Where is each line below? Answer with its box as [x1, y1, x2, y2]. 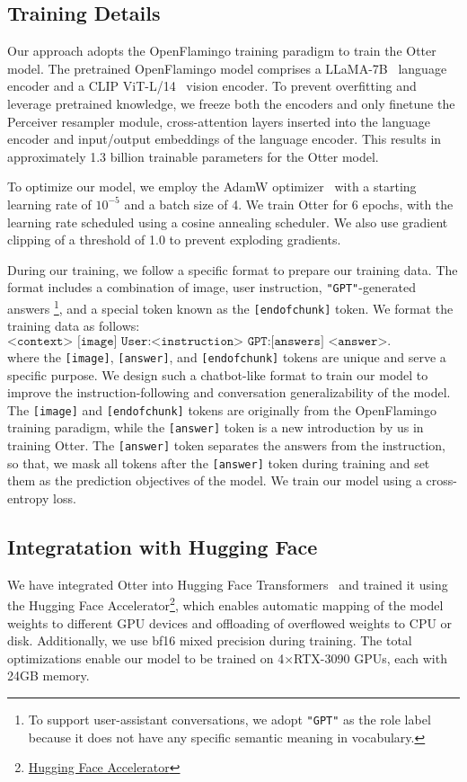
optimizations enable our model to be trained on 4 [7, 648, 285, 667]
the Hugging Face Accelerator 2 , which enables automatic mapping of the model [7, 593, 444, 614]
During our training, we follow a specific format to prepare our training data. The [7, 260, 458, 279]
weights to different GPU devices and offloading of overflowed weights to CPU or [7, 613, 453, 632]
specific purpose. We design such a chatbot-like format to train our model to [7, 365, 428, 384]
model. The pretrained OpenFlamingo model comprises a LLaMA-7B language [7, 58, 447, 77]
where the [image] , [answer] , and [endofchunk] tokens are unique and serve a [7, 347, 446, 366]
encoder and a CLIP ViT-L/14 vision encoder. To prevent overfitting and [7, 76, 417, 95]
